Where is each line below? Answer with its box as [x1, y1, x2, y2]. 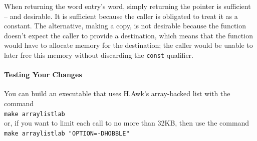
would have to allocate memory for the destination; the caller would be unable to [4, 40, 253, 50]
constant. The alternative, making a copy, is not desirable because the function [4, 20, 246, 31]
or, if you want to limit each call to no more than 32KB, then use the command [4, 118, 249, 128]
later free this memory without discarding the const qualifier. [4, 49, 194, 60]
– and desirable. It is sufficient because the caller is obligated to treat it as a [4, 10, 238, 21]
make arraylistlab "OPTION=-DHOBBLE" [4, 130, 130, 137]
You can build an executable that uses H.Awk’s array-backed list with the [4, 88, 230, 99]
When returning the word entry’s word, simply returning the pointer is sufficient [4, 1, 251, 11]
